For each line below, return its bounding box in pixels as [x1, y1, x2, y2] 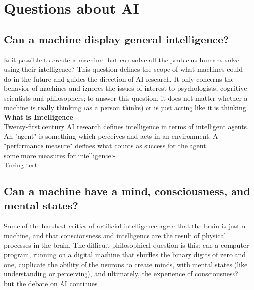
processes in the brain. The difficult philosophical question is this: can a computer [4, 240, 249, 250]
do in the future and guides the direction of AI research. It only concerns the [4, 73, 234, 83]
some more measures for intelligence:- [4, 150, 116, 160]
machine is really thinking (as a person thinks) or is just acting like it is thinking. [4, 102, 248, 112]
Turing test [4, 160, 38, 170]
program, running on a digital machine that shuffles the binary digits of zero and [4, 249, 246, 260]
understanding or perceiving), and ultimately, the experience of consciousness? [4, 269, 238, 279]
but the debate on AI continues [4, 278, 98, 288]
